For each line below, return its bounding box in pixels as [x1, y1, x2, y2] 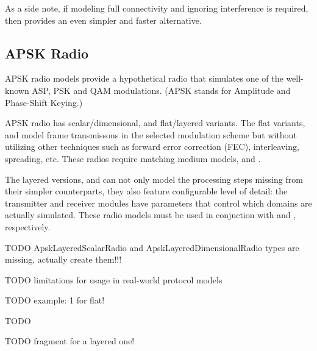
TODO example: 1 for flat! [5, 294, 105, 307]
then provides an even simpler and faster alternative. [5, 13, 202, 26]
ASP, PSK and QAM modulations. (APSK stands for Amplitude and [32, 83, 291, 96]
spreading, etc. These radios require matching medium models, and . [5, 152, 261, 165]
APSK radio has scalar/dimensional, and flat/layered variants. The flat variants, [5, 116, 305, 129]
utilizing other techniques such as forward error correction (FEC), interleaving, [5, 140, 299, 153]
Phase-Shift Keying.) [5, 96, 83, 108]
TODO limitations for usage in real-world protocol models [5, 273, 223, 286]
